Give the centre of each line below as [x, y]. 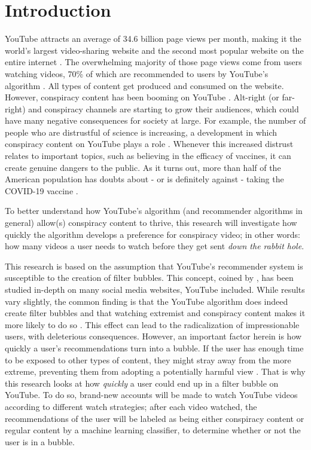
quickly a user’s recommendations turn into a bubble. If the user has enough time [154, 348]
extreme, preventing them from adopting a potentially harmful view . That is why [155, 371]
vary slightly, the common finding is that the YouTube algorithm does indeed [147, 301]
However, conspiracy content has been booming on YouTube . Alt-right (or [142, 97]
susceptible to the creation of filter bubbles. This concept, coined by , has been [149, 278]
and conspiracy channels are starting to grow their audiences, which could [164, 108]
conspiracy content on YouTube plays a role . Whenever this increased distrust [149, 144]
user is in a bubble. [40, 441]
